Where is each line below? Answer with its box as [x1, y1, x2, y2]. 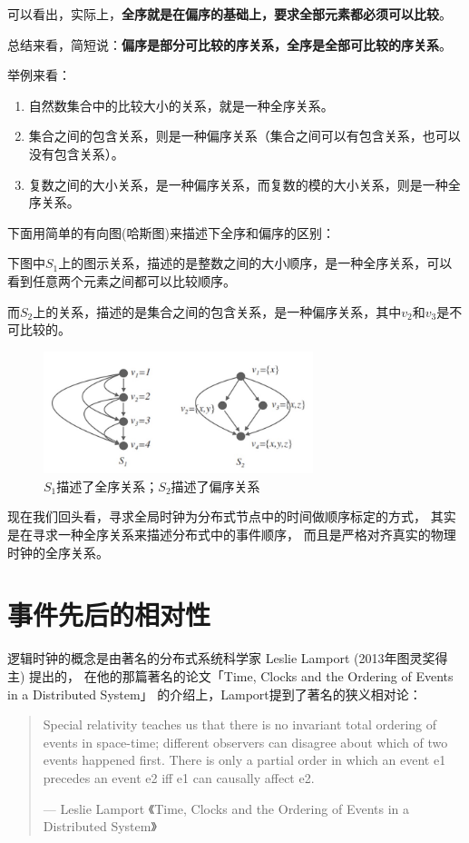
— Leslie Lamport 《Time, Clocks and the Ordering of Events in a [43, 798, 409, 818]
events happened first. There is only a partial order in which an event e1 [43, 750, 446, 769]
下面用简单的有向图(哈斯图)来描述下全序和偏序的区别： [7, 223, 335, 242]
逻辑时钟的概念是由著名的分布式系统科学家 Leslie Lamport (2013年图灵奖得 [7, 649, 448, 668]
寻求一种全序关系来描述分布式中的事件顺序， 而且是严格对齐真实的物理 [32, 525, 456, 544]
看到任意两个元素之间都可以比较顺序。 [7, 271, 236, 290]
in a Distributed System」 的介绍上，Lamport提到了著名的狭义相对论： [7, 684, 422, 703]
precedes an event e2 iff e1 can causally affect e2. [43, 768, 315, 787]
